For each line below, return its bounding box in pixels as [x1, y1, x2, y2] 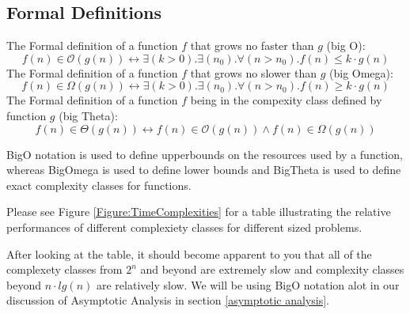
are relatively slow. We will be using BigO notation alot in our [97, 276, 400, 293]
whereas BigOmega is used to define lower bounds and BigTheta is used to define [6, 161, 401, 178]
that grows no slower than [190, 64, 317, 81]
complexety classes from [6, 261, 123, 278]
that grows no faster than [190, 37, 314, 54]
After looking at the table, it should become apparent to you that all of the [6, 245, 372, 262]
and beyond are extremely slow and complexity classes [140, 261, 404, 278]
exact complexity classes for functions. [6, 176, 192, 193]
